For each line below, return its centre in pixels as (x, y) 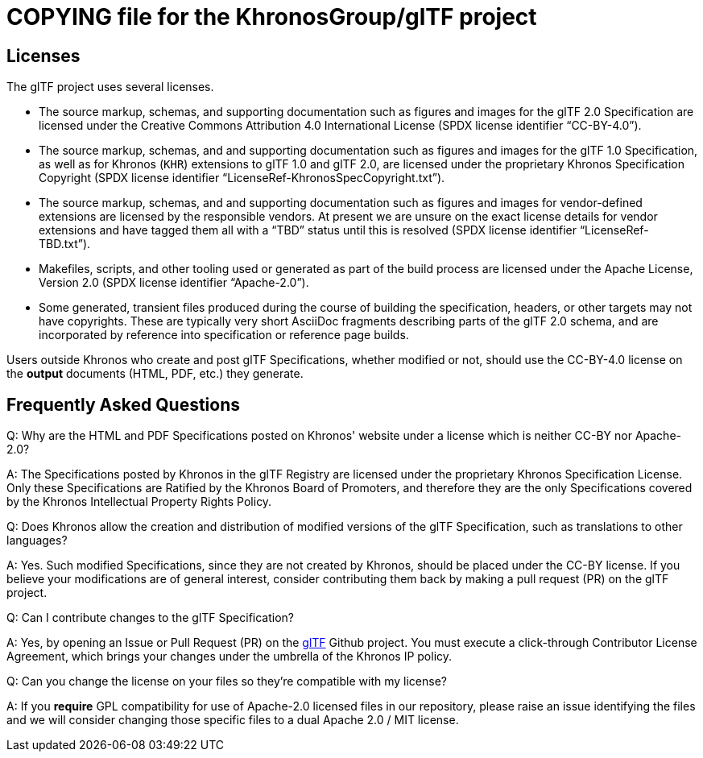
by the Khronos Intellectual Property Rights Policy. (139, 502)
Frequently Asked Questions (124, 404)
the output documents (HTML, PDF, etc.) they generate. (155, 374)
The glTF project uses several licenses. (110, 87)
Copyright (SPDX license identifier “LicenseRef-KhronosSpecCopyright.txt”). (242, 178)
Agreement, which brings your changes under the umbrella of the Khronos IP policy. (230, 657)
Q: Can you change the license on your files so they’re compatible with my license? (227, 681)
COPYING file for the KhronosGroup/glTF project (272, 17)
